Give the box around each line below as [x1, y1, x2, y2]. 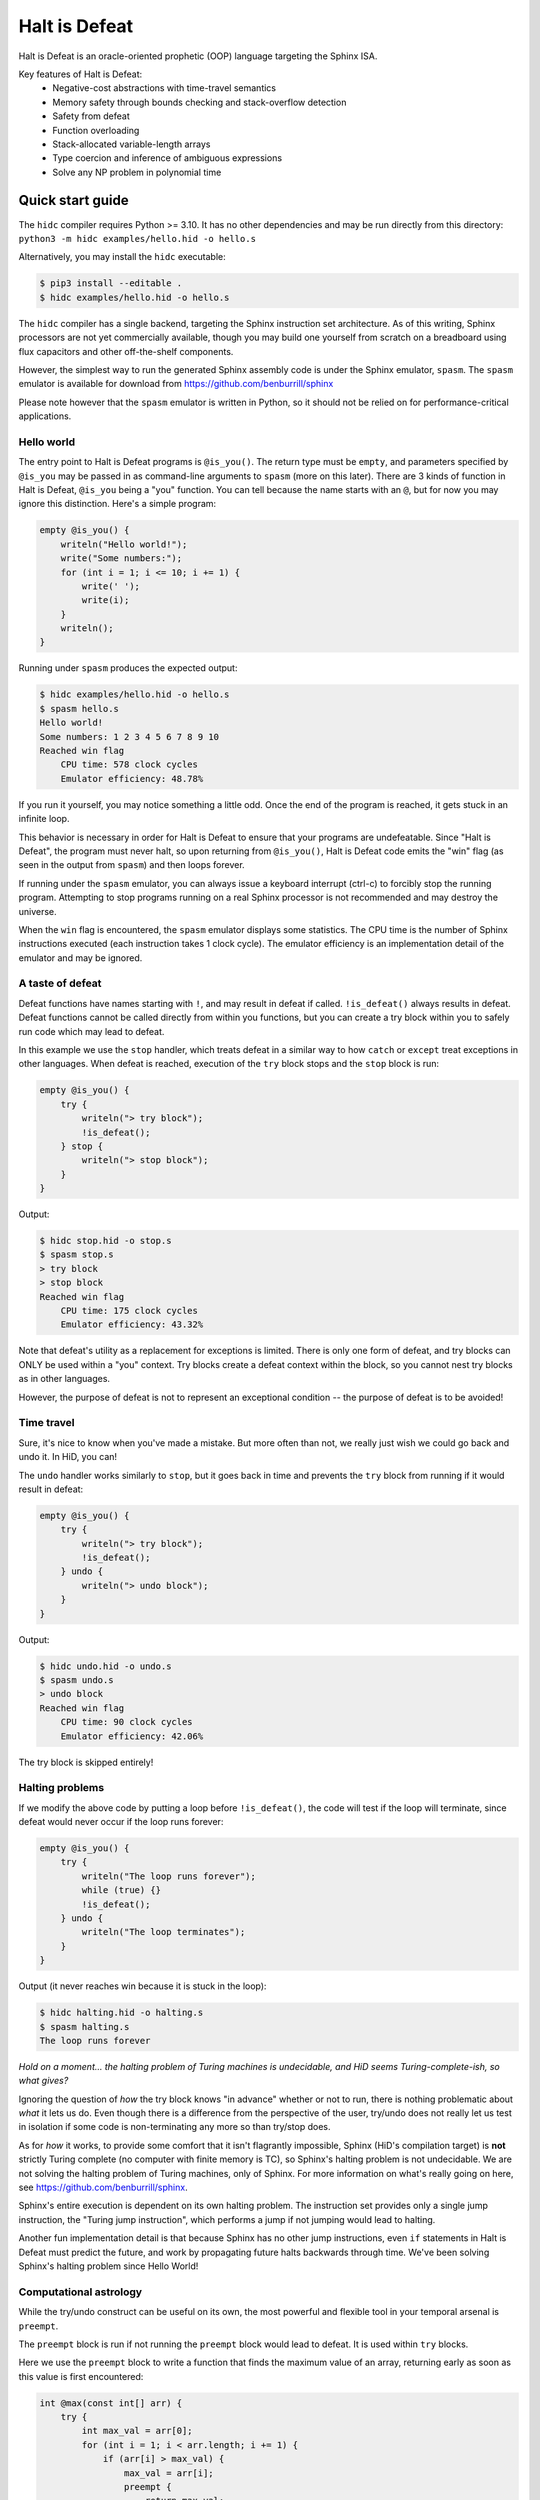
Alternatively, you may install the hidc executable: [18, 251, 227, 263]
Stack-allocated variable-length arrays [52, 138, 211, 150]
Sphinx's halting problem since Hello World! [18, 2260, 199, 2272]
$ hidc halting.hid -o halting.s [39, 2007, 204, 2019]
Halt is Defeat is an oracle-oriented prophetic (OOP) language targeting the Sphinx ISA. [18, 50, 378, 62]
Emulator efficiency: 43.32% [60, 1319, 204, 1330]
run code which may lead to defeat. [18, 1025, 165, 1037]
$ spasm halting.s [39, 2021, 130, 2032]
